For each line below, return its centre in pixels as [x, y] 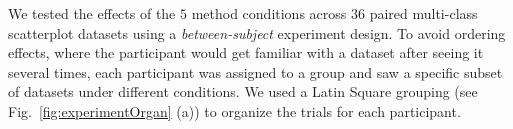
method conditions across [269, 13]
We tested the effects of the [92, 13]
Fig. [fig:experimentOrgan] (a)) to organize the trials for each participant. [234, 110]
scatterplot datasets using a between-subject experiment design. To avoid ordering [257, 32]
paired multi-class [423, 13]
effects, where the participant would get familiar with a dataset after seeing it [246, 52]
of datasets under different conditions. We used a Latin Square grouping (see [243, 91]
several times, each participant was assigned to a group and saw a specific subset [255, 71]
